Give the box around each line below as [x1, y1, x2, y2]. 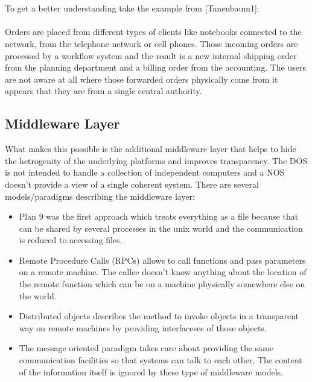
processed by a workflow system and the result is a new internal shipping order [5, 49, 297, 62]
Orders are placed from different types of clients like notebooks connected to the [5, 25, 302, 38]
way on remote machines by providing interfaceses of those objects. [19, 321, 267, 334]
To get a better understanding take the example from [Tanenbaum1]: [5, 2, 259, 14]
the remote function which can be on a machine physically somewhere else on [19, 278, 305, 290]
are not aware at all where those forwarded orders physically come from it [5, 72, 278, 85]
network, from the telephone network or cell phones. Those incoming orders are [5, 37, 298, 49]
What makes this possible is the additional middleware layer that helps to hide [5, 142, 296, 155]
